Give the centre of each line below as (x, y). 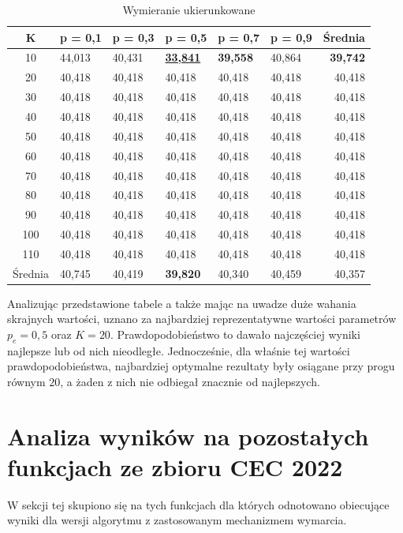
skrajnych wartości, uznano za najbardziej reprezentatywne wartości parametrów (202, 319)
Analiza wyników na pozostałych (188, 435)
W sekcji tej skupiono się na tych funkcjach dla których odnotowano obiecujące (198, 504)
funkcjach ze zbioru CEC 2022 (175, 466)
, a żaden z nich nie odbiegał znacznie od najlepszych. (190, 381)
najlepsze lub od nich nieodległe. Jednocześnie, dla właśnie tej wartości (179, 350)
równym (26, 381)
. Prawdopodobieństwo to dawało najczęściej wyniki (235, 334)
